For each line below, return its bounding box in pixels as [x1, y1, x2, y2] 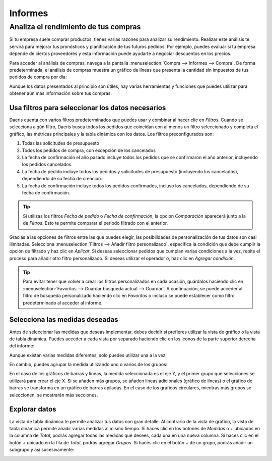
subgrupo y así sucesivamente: [9, 447, 75, 453]
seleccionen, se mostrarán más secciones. [9, 392, 98, 398]
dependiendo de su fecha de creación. [22, 176, 103, 182]
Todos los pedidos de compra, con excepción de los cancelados [22, 147, 156, 153]
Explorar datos [9, 405, 56, 414]
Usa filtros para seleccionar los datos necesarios [9, 104, 166, 112]
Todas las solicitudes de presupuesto [22, 140, 99, 146]
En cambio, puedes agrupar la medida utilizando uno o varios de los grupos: [9, 362, 168, 368]
